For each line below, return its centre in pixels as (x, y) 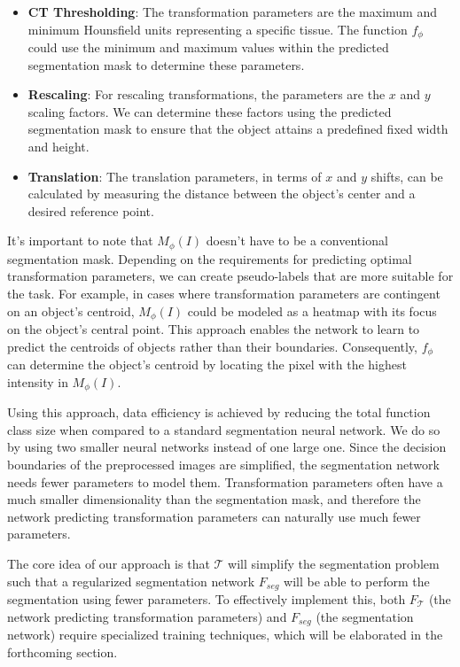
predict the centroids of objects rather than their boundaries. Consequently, (212, 346)
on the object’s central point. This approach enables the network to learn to (214, 329)
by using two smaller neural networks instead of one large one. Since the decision (227, 447)
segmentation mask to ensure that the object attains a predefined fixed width (238, 129)
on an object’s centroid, (71, 310)
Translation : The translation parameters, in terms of (175, 176)
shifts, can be (407, 176)
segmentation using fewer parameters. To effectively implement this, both (207, 598)
